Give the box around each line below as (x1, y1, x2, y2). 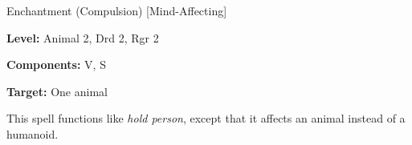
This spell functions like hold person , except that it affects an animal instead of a (6, 110, 406, 127)
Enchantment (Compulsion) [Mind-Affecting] (6, 2, 227, 18)
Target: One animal (6, 83, 108, 99)
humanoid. (6, 125, 59, 142)
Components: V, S (6, 56, 106, 73)
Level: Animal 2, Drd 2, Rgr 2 (6, 29, 159, 46)
